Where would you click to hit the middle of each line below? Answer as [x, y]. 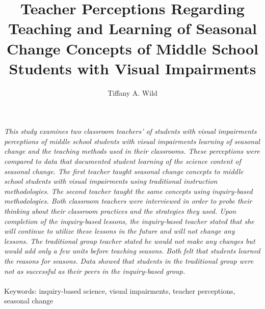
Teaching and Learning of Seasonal [132, 28]
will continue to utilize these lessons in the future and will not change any [120, 231]
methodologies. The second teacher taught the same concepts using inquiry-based [128, 191]
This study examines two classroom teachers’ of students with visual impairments [130, 131]
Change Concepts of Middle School [132, 48]
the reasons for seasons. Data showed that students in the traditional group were [129, 261]
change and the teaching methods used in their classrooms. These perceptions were [132, 151]
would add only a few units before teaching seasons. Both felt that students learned [132, 251]
